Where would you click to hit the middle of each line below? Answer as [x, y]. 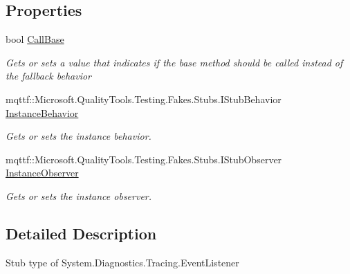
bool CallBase [35, 39]
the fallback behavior [48, 76]
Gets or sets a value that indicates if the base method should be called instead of [174, 62]
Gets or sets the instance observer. [79, 195]
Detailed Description [81, 233]
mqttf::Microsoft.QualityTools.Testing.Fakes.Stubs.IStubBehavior [144, 99]
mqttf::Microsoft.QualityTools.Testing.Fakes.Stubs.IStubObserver [144, 159]
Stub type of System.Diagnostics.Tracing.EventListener [122, 262]
